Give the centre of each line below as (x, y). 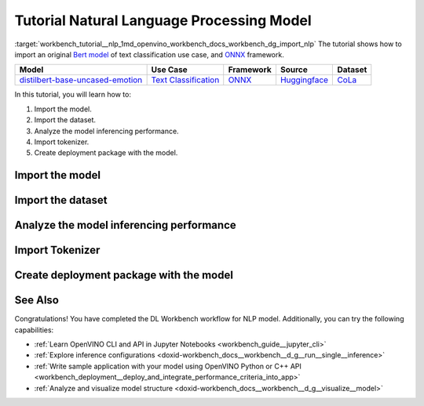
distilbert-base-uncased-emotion (81, 80)
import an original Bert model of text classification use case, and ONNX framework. (149, 54)
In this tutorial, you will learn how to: (73, 95)
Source (294, 70)
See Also (37, 301)
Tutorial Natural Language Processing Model (163, 20)
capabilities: (34, 330)
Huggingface (304, 80)
